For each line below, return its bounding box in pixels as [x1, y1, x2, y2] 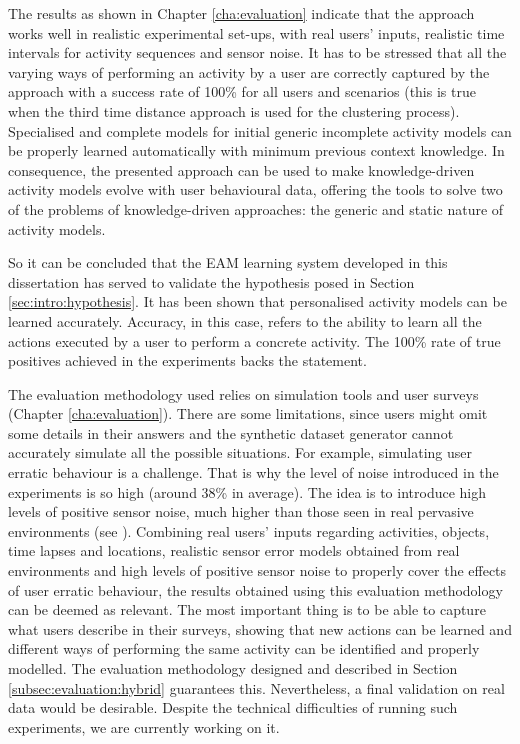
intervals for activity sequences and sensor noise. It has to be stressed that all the [8, 42, 507, 63]
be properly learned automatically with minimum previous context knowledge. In [8, 140, 505, 161]
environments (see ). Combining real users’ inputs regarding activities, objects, [8, 520, 490, 541]
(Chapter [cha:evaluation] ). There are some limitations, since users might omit [8, 403, 488, 424]
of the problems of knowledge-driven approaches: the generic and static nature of [8, 198, 504, 219]
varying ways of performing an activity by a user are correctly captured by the [8, 61, 490, 82]
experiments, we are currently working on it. [8, 716, 280, 737]
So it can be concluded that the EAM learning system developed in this [8, 252, 448, 273]
